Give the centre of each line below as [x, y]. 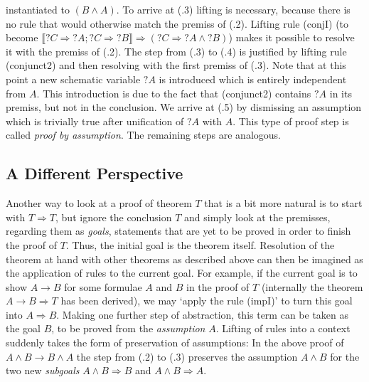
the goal [23, 328]
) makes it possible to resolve [292, 37]
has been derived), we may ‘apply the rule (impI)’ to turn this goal [207, 301]
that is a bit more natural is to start [283, 203]
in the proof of [218, 286]
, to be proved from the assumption [128, 328]
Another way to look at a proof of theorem [99, 203]
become [22, 37]
